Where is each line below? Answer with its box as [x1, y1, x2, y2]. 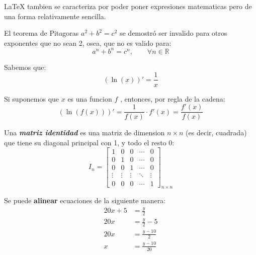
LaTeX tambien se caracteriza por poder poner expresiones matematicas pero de [4, 1, 252, 11]
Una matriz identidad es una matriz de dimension [4, 127, 165, 138]
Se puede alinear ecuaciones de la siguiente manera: [4, 195, 166, 206]
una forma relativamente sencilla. [4, 11, 106, 21]
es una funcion [67, 93, 112, 104]
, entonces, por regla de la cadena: [120, 93, 225, 104]
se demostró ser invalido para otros [119, 28, 227, 38]
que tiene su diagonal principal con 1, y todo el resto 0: [4, 137, 175, 147]
